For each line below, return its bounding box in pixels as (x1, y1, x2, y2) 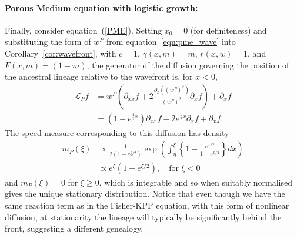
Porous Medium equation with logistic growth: (5, 1, 198, 14)
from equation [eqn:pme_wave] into (106, 35, 236, 48)
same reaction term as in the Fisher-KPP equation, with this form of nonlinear (5, 199, 289, 211)
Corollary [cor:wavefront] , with (5, 47, 116, 59)
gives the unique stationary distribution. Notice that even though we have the (5, 187, 285, 200)
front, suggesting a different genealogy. (5, 222, 144, 234)
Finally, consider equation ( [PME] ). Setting (5, 24, 162, 36)
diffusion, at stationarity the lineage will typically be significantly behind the (5, 210, 282, 223)
